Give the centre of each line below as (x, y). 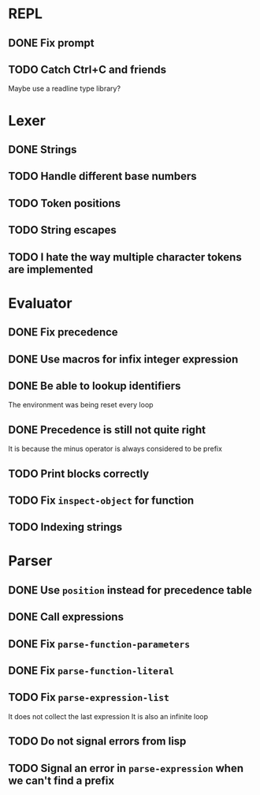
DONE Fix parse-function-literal (91, 671)
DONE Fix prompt (51, 43)
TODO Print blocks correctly (79, 473)
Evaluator (40, 303)
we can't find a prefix (61, 780)
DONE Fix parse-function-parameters (99, 644)
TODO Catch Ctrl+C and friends (87, 69)
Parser (30, 561)
